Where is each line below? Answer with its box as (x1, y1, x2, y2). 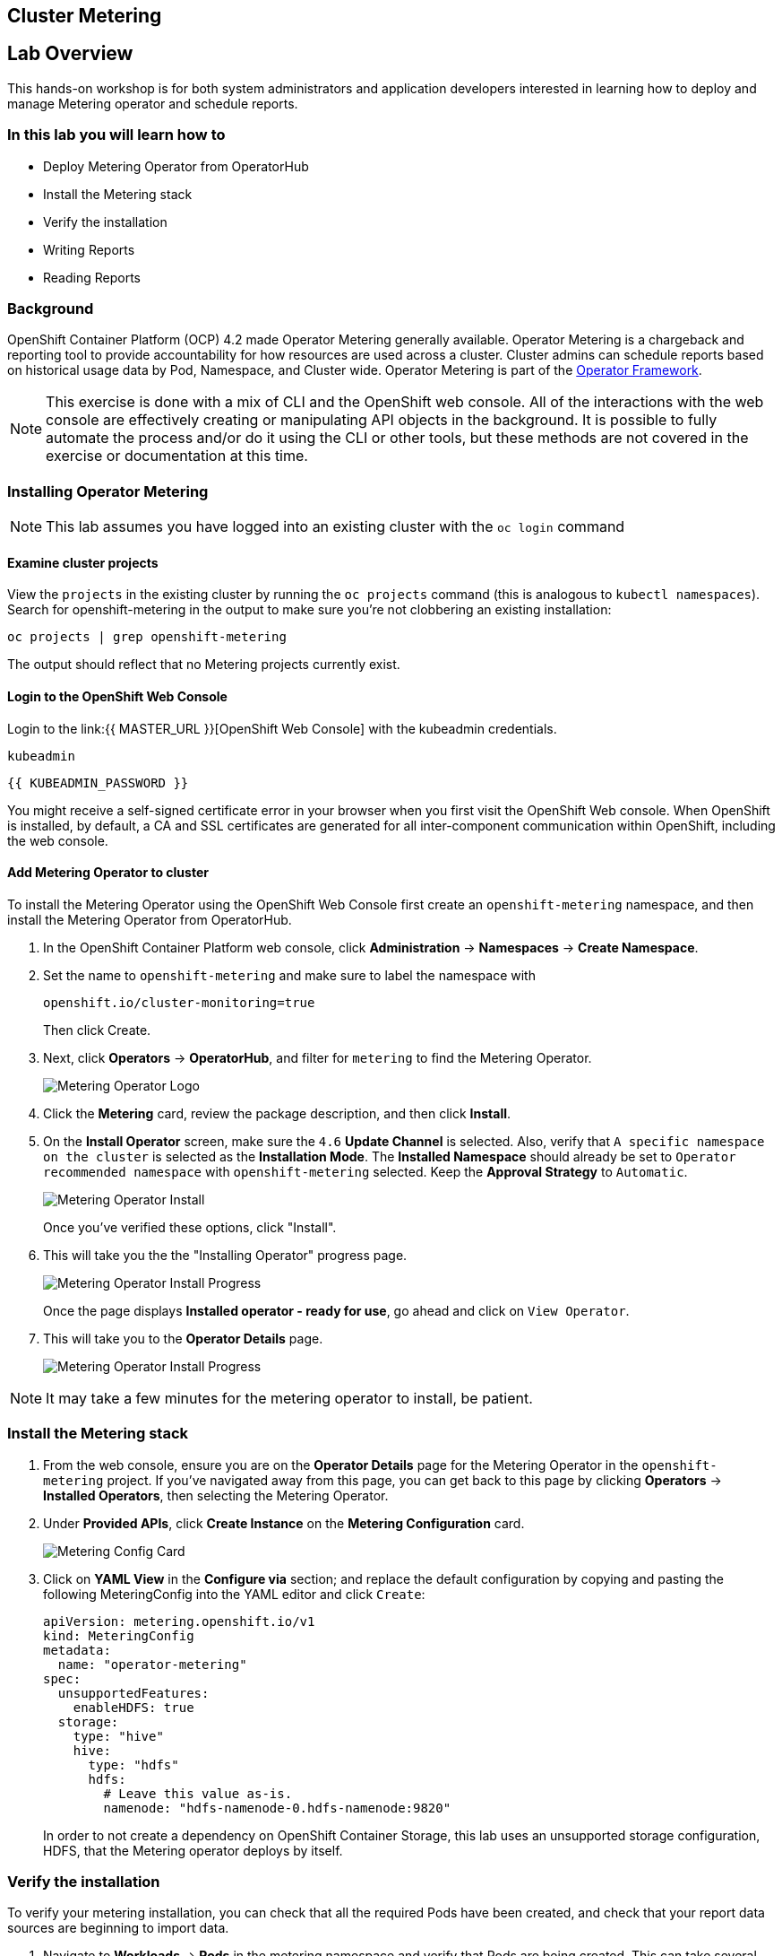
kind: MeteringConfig (43, 1628, 194, 1643)
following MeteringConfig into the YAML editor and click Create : (43, 1586, 425, 1602)
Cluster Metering (7, 4, 162, 27)
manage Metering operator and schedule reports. (7, 95, 298, 111)
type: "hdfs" (88, 1757, 179, 1772)
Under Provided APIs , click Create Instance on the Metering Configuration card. (43, 1515, 525, 1531)
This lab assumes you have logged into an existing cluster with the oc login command (46, 517, 625, 536)
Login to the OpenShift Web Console (7, 688, 228, 704)
